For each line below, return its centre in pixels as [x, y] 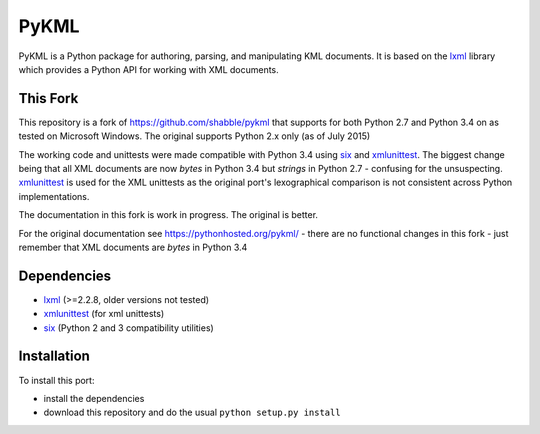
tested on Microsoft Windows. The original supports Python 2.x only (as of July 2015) [194, 136]
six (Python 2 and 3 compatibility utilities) [128, 327]
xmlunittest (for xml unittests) [104, 314]
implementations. [54, 196]
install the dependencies [94, 398]
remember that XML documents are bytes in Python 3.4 [133, 247]
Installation [54, 356]
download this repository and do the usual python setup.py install [192, 412]
